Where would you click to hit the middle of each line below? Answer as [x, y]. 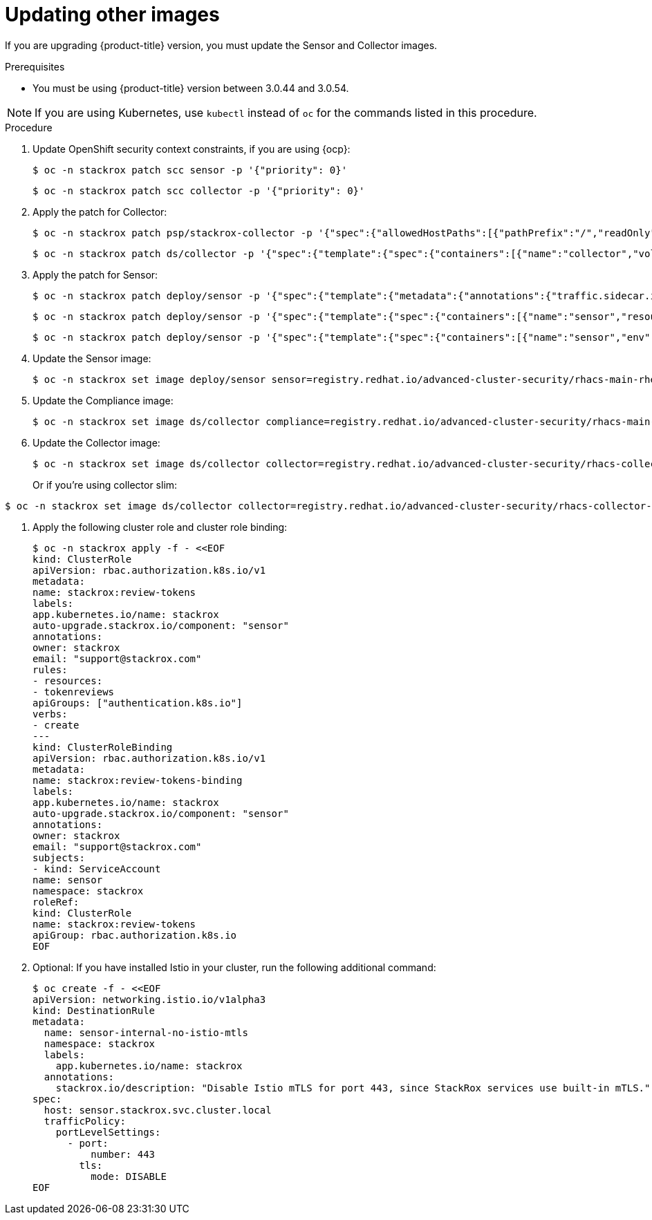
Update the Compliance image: [103, 400]
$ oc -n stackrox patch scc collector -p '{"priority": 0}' [199, 190]
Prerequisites [35, 66]
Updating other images [112, 15]
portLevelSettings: [108, 1132]
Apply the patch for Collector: [100, 212]
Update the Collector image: [96, 442]
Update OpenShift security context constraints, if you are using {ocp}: [192, 149]
